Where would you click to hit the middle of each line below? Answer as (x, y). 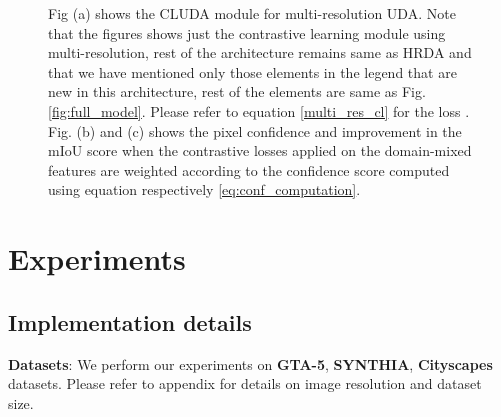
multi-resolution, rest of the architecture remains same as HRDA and (260, 52)
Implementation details (130, 321)
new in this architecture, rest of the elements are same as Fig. (237, 91)
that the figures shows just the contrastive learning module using (247, 32)
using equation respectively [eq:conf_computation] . (204, 189)
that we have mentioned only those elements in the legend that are (252, 71)
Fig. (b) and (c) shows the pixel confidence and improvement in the (255, 130)
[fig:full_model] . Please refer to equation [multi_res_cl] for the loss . (259, 110)
